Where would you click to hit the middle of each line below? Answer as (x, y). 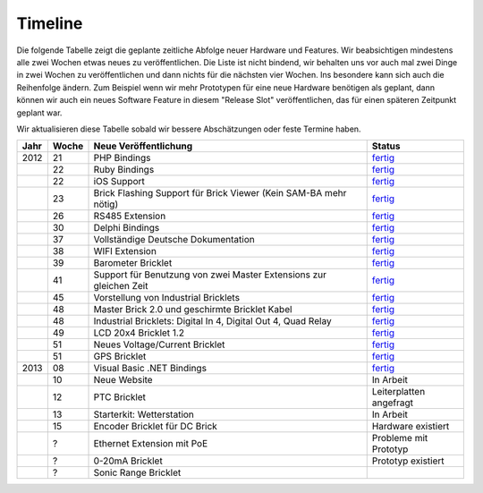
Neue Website (123, 380)
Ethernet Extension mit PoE (151, 444)
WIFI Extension (125, 251)
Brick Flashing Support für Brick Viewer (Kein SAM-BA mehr (220, 193)
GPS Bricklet (120, 356)
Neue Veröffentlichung (143, 146)
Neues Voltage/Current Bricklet (159, 344)
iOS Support (119, 182)
